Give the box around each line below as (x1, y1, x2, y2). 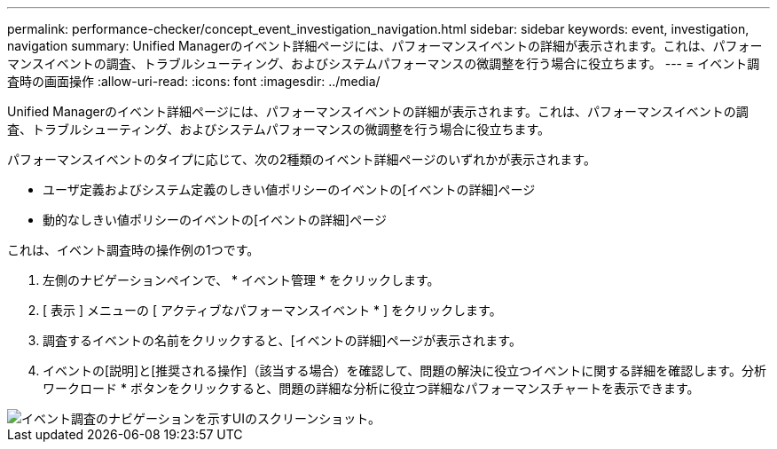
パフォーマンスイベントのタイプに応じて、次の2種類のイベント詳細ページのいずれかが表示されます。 (7, 152, 596, 167)
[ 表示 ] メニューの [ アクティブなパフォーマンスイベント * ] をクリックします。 (43, 303, 502, 318)
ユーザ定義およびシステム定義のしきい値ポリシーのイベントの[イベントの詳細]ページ (43, 182, 536, 197)
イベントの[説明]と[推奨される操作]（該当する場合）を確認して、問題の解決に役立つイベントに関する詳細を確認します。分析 (43, 363, 766, 378)
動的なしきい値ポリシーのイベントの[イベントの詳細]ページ (43, 212, 387, 227)
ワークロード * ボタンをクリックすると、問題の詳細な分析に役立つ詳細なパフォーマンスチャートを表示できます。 (43, 381, 700, 396)
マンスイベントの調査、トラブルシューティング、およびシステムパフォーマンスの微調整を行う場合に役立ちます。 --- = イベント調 (7, 56, 760, 71)
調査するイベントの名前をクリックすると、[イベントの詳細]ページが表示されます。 (43, 333, 522, 348)
